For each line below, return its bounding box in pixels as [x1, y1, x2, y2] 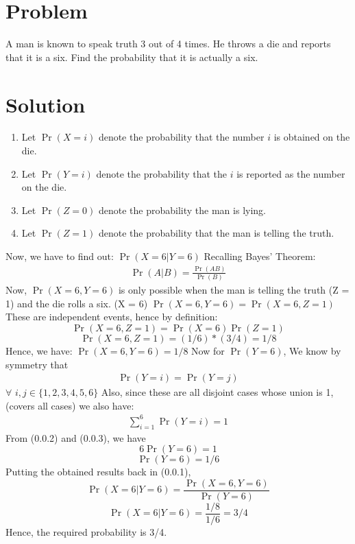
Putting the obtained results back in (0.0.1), [5, 464, 191, 479]
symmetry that [5, 357, 69, 371]
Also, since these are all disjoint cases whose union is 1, [101, 385, 334, 399]
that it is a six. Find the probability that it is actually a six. [5, 49, 258, 64]
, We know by [283, 344, 341, 358]
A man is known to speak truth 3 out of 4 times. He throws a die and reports [5, 36, 331, 51]
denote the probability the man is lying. [99, 202, 266, 217]
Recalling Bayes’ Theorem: [204, 249, 316, 263]
